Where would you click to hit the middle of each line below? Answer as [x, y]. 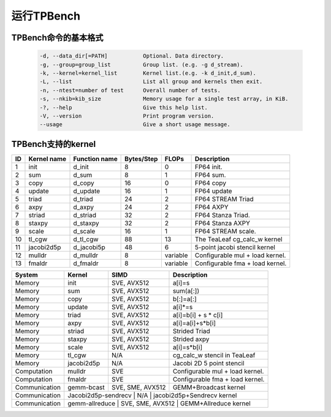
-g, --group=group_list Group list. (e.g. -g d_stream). [141, 65]
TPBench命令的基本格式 [57, 38]
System [26, 274]
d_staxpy [86, 223]
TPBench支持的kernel [54, 144]
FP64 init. [209, 167]
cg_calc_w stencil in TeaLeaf [214, 355]
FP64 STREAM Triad [224, 199]
